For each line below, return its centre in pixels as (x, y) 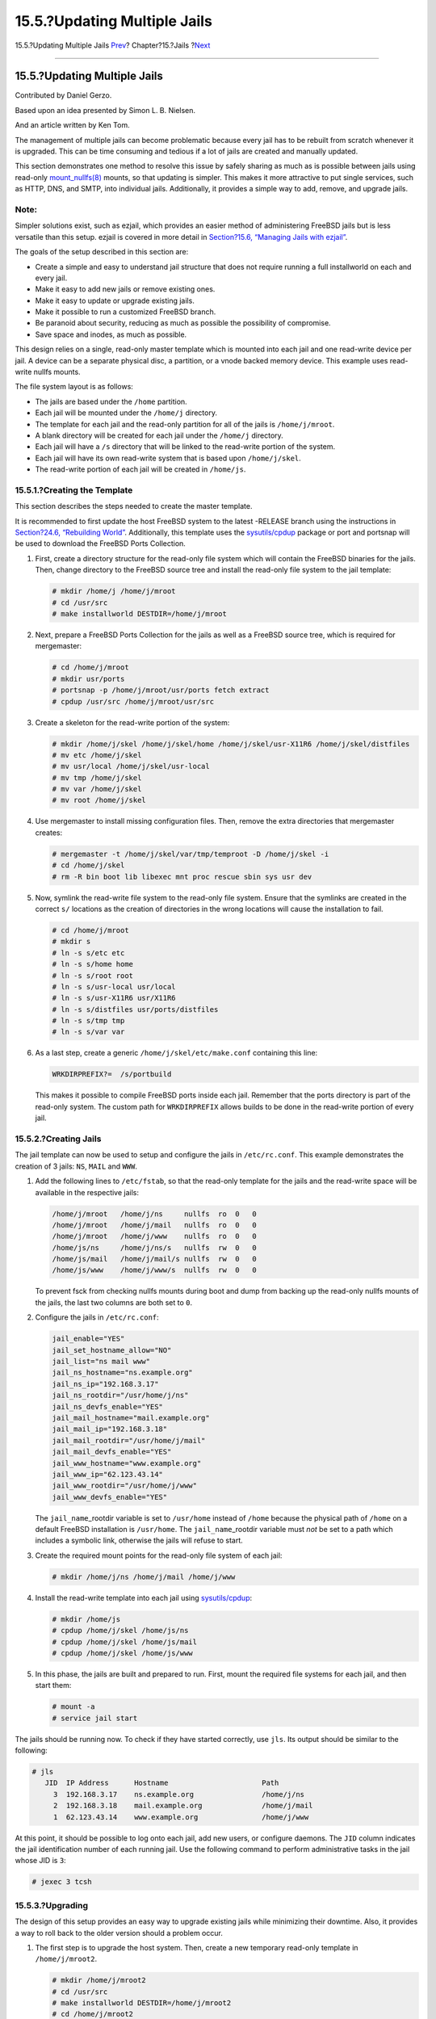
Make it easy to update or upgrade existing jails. (115, 300)
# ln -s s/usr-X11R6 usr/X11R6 (114, 998)
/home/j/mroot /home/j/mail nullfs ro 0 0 (155, 1225)
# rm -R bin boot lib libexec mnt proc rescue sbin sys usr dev (182, 877)
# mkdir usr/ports (88, 679)
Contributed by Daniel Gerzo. (63, 95)
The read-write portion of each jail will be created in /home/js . (140, 469)
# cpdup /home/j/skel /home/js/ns (120, 1631)
